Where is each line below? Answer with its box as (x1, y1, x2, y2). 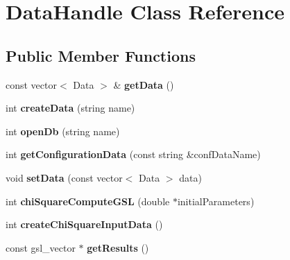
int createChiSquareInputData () (6, 217, 163, 232)
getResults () (87, 240, 149, 254)
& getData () (113, 77, 174, 92)
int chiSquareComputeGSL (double (6, 193, 170, 208)
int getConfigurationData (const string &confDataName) (6, 147, 261, 162)
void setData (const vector (6, 170, 123, 184)
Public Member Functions (6, 44, 196, 66)
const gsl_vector (6, 240, 76, 254)
